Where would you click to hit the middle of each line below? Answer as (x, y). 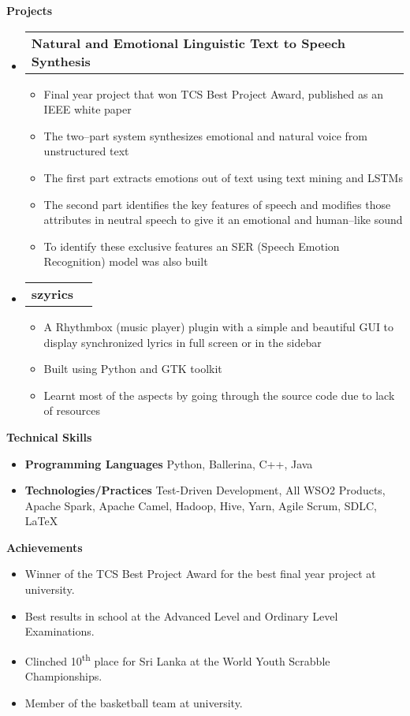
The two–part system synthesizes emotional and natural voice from (205, 135)
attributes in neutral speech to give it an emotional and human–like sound (223, 220)
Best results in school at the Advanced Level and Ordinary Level (181, 615)
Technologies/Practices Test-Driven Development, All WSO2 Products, (205, 490)
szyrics (52, 293)
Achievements (45, 547)
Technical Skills (49, 436)
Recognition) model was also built (126, 261)
